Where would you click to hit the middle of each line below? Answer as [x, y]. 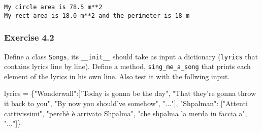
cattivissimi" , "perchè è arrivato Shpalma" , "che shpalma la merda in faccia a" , [126, 113]
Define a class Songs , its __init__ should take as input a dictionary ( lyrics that [131, 56]
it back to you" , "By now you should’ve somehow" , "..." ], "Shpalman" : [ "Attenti [126, 103]
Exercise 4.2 [29, 37]
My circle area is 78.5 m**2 [53, 7]
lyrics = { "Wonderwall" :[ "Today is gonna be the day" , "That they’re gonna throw [130, 93]
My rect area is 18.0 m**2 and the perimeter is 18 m [97, 15]
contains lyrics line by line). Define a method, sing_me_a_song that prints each [127, 66]
